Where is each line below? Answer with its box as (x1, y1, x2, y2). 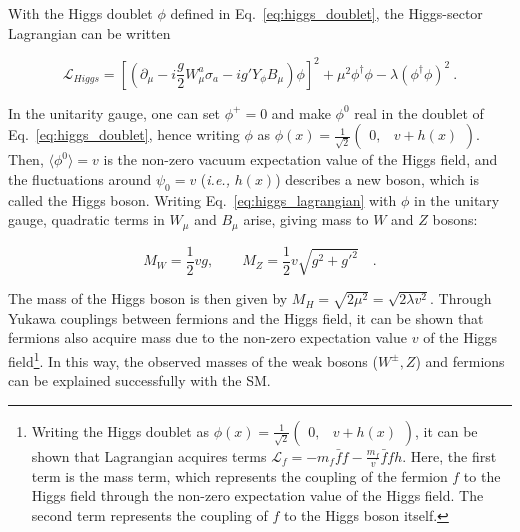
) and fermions (415, 350, 505, 371)
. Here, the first (402, 445, 497, 466)
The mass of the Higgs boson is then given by (8, 288, 288, 309)
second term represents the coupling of (31, 504, 268, 525)
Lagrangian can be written (8, 22, 171, 43)
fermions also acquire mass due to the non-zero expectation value (8, 327, 407, 348)
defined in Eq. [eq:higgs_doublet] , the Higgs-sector (170, 3, 483, 23)
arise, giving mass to (243, 209, 369, 230)
